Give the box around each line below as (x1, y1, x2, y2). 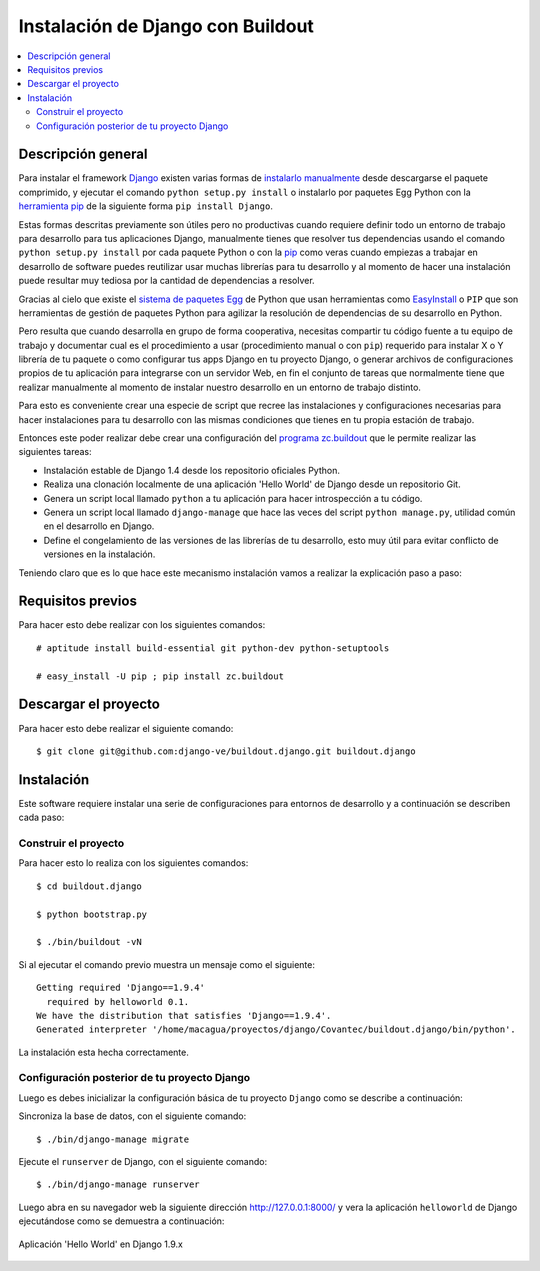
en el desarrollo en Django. (43, 520, 155, 532)
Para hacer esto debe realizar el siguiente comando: (18, 722, 234, 734)
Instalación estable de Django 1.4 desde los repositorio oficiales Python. (43, 464, 340, 476)
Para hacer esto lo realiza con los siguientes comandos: (18, 857, 249, 869)
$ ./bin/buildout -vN (36, 936, 142, 948)
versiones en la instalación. (43, 548, 156, 560)
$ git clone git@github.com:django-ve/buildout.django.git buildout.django (36, 745, 416, 757)
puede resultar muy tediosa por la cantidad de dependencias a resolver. (18, 275, 315, 287)
